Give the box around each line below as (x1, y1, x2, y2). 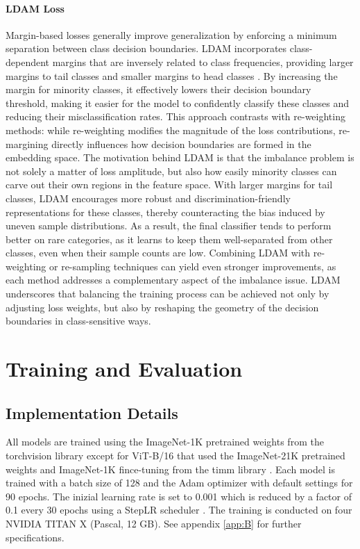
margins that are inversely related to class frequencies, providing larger (52, 54, 354, 69)
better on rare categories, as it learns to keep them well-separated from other (6, 231, 333, 246)
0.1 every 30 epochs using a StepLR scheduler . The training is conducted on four (6, 502, 352, 517)
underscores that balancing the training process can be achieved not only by (6, 286, 329, 301)
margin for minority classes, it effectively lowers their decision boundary (6, 82, 311, 97)
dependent (6, 54, 50, 69)
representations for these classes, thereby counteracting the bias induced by (6, 204, 325, 219)
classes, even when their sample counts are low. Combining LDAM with (6, 245, 311, 260)
